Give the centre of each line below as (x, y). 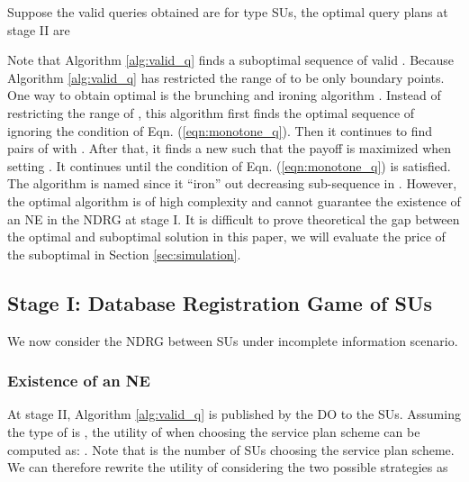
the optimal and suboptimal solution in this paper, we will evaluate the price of (226, 236)
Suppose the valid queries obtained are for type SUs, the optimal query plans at (228, 12)
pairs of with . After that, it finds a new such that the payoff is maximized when (230, 148)
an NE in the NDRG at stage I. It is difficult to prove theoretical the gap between (234, 218)
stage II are (39, 29)
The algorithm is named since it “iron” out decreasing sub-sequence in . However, (232, 183)
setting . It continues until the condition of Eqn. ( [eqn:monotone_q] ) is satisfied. (229, 165)
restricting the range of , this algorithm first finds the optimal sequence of (211, 112)
